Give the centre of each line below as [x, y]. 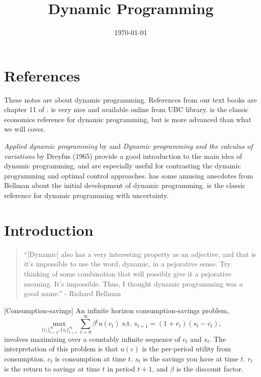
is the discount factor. [210, 368]
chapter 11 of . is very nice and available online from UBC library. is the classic [126, 109]
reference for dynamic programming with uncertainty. [86, 195]
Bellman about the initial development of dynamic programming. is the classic [125, 185]
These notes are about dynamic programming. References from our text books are [130, 99]
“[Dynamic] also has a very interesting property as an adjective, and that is [140, 254]
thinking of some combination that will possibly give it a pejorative [127, 273]
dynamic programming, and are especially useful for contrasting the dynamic [122, 166]
